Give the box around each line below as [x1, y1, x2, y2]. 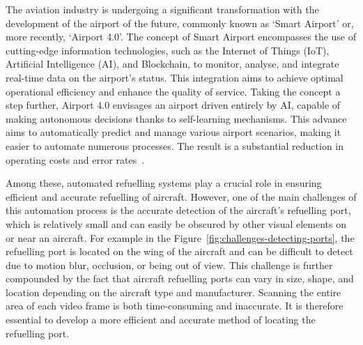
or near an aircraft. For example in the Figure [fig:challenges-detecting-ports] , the [6, 230, 355, 245]
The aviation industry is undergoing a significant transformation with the [6, 2, 319, 16]
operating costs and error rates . [6, 152, 145, 167]
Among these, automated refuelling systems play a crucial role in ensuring [6, 176, 322, 190]
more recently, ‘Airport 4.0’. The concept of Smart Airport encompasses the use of [6, 29, 357, 44]
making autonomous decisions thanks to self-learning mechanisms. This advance [6, 111, 347, 125]
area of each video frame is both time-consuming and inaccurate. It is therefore [6, 298, 343, 313]
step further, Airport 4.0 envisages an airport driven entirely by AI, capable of [6, 98, 341, 112]
